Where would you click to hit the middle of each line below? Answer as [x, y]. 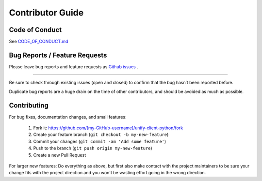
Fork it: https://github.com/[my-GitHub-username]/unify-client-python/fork [108, 128]
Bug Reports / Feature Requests [58, 55]
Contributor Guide [46, 13]
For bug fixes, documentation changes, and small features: [68, 117]
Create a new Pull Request [60, 155]
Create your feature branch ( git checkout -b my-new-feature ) [101, 135]
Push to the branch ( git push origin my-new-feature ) [93, 148]
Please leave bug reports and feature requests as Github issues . [74, 67]
